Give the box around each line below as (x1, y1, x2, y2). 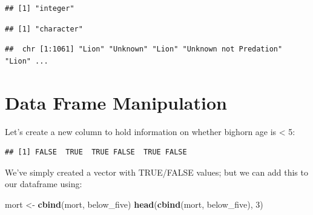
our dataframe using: (5, 177, 82, 190)
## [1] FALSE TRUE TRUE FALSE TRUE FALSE (5, 148, 187, 157)
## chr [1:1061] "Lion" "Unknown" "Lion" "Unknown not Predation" (5, 45, 283, 54)
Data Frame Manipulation (5, 90, 227, 114)
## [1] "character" (5, 24, 83, 33)
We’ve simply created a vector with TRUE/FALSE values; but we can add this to (5, 165, 308, 178)
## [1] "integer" (5, 4, 74, 13)
